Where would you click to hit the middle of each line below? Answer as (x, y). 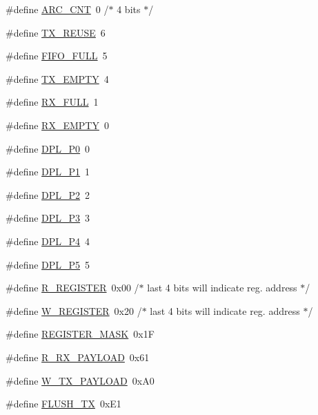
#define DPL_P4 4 (48, 241)
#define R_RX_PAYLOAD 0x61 (78, 357)
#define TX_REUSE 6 (56, 32)
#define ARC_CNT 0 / (57, 9)
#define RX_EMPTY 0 (57, 125)
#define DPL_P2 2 (48, 194)
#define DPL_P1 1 (48, 172)
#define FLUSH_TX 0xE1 (63, 404)
